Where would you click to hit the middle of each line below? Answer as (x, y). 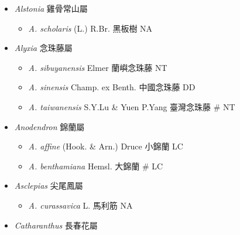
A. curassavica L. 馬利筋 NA (80, 205)
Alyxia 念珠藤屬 (43, 48)
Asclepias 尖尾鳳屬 (49, 185)
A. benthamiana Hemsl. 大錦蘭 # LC (96, 166)
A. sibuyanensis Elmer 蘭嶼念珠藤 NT (98, 67)
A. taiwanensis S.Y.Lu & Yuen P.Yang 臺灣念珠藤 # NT (132, 106)
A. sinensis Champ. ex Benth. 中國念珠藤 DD (112, 87)
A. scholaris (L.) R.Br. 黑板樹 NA (90, 28)
